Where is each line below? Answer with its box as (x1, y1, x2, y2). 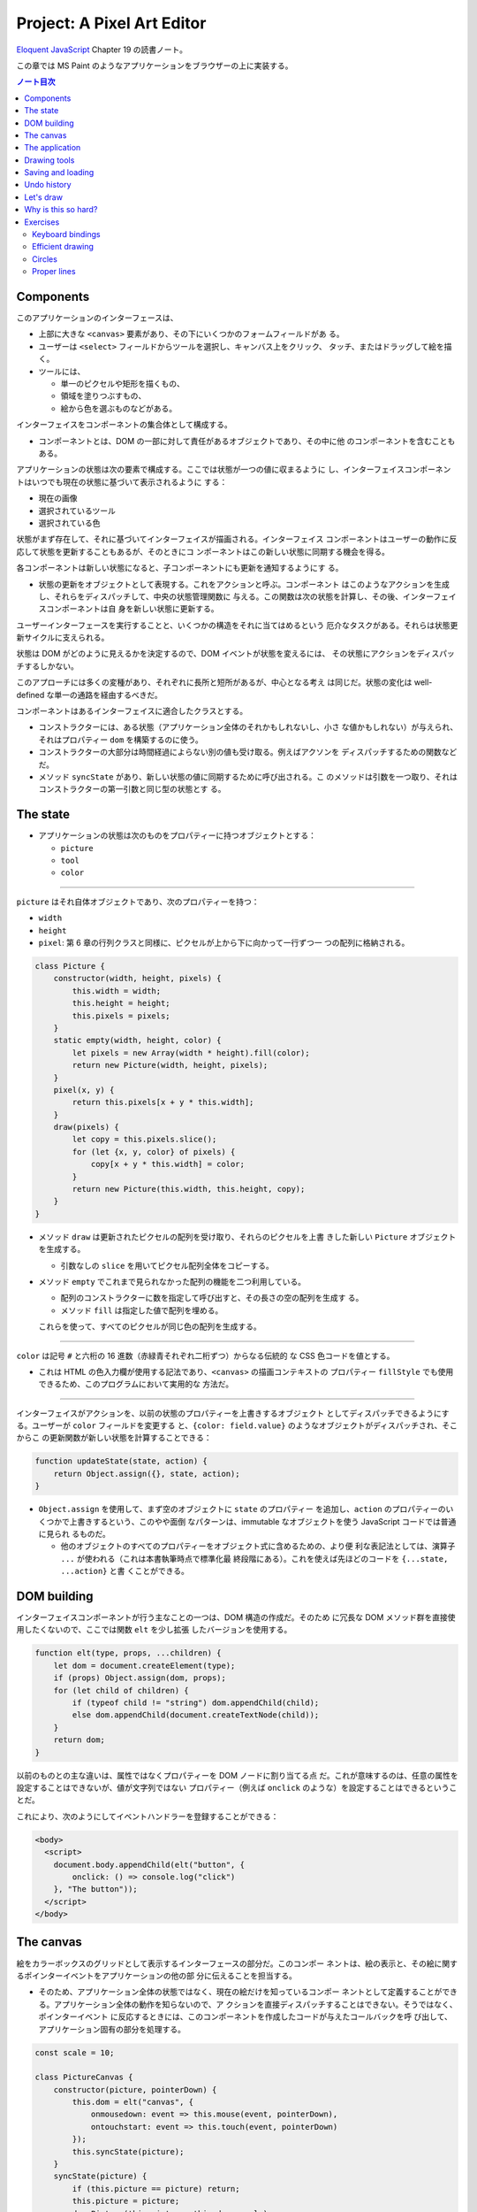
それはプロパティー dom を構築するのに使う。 (38, 734, 203, 745)
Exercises (24, 217, 60, 227)
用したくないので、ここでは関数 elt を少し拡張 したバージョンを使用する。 (16, 1624, 292, 1635)
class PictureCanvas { (34, 2072, 133, 2083)
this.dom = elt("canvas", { (72, 2097, 194, 2108)
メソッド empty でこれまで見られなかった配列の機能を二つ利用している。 (38, 1276, 307, 1286)
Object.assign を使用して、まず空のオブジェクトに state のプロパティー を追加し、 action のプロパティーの (38, 1504, 446, 1515)
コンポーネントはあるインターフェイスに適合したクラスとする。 (16, 706, 248, 717)
